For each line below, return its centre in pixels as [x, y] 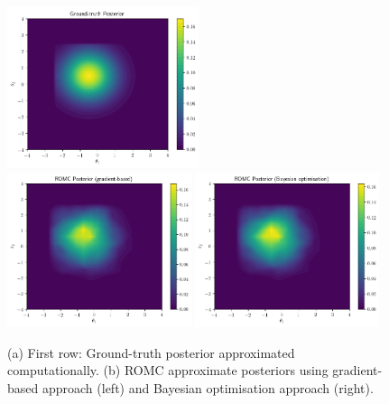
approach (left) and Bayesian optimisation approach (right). [208, 387]
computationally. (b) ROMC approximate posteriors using [168, 370]
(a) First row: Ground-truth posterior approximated [151, 352]
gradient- [357, 370]
